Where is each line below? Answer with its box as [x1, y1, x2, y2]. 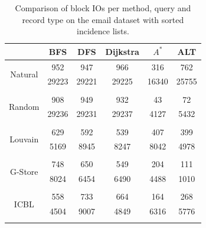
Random [9, 100, 40, 112]
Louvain [9, 132, 39, 145]
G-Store [9, 165, 38, 177]
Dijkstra [105, 45, 139, 57]
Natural [10, 68, 38, 80]
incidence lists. [77, 25, 129, 37]
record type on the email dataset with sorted [22, 13, 184, 25]
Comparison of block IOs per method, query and [15, 2, 191, 14]
